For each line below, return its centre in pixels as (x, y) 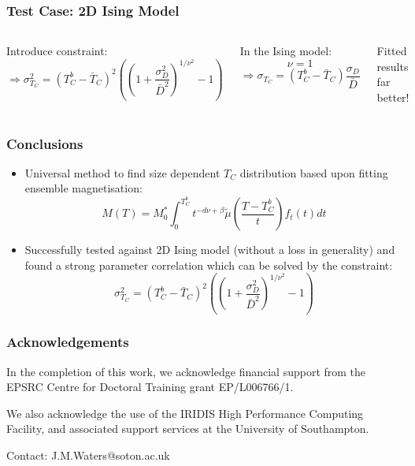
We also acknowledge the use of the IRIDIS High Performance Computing (185, 413)
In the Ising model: (286, 51)
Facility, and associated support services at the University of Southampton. (188, 429)
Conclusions (45, 143)
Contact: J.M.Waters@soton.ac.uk (88, 455)
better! (393, 97)
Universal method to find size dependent (122, 172)
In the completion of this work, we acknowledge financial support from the (186, 371)
